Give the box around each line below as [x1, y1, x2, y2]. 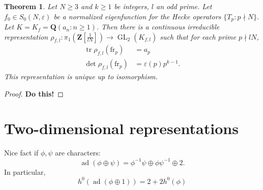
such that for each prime [160, 31, 236, 42]
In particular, [4, 166, 46, 177]
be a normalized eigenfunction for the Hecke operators [53, 11, 221, 21]
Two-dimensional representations [4, 118, 239, 139]
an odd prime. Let [156, 1, 212, 11]
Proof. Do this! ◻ [4, 88, 64, 99]
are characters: [55, 147, 101, 158]
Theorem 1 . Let [4, 1, 57, 11]
